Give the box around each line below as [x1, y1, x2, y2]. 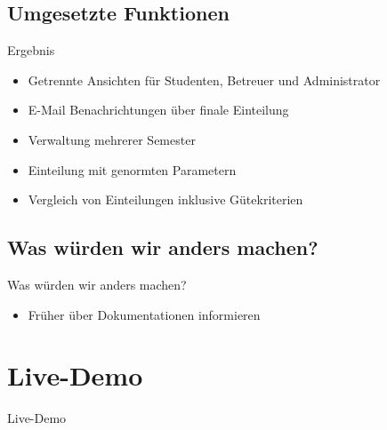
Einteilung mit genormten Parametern [28, 160, 237, 179]
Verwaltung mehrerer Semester [28, 130, 196, 148]
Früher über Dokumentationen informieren [28, 305, 261, 323]
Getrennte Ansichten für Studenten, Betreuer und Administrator [28, 70, 381, 89]
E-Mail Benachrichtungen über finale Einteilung [28, 100, 289, 119]
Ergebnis [7, 41, 55, 60]
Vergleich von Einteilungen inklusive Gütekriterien [28, 190, 303, 209]
